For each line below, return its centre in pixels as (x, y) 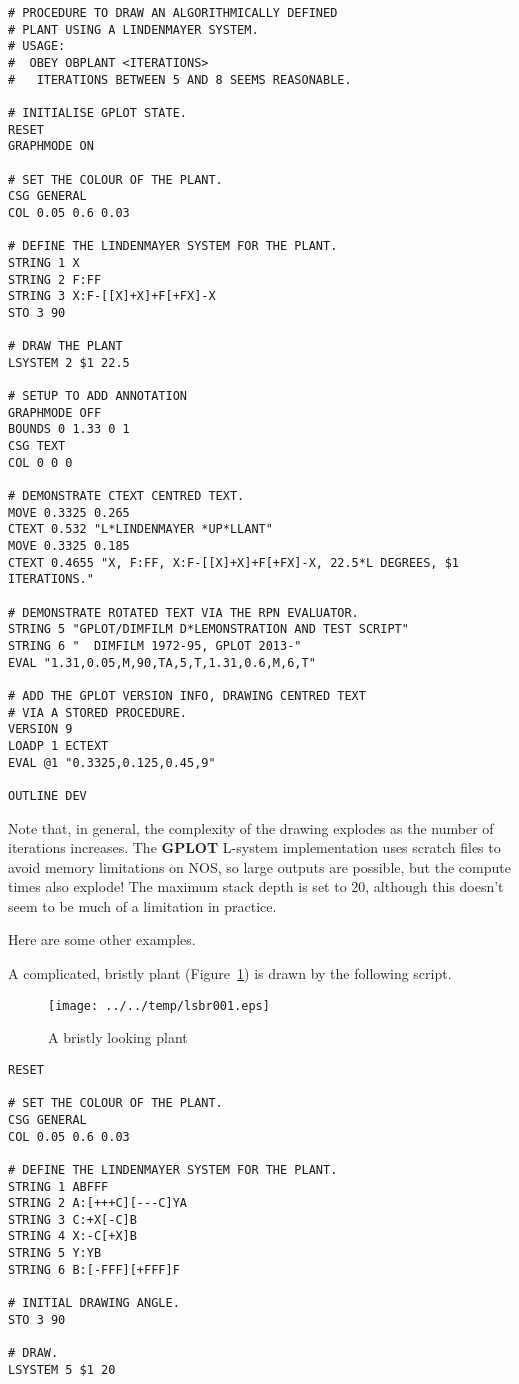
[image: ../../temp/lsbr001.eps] (159, 1005)
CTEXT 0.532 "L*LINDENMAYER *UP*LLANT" (140, 529)
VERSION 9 (40, 729)
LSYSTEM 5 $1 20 (62, 1369)
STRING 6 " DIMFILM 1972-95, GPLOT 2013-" (155, 645)
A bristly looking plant (118, 1037)
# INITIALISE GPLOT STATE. (97, 112)
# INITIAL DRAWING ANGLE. (94, 1303)
